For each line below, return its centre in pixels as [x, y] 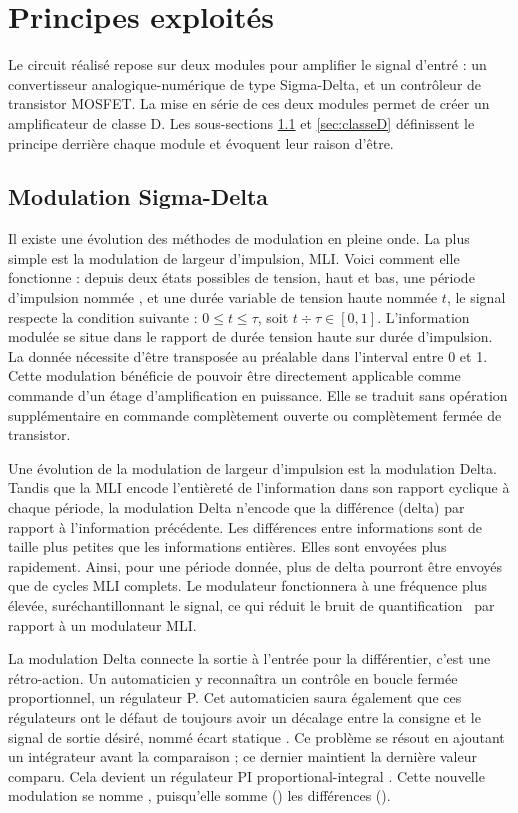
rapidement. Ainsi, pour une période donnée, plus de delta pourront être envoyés [255, 565]
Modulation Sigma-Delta [138, 196]
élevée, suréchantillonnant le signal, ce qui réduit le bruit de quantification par [251, 604]
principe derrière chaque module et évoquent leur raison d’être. [201, 142]
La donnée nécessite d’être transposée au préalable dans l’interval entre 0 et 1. [248, 355]
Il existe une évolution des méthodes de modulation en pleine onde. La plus [239, 238]
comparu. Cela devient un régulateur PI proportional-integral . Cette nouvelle [246, 775]
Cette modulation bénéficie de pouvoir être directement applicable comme [234, 375]
